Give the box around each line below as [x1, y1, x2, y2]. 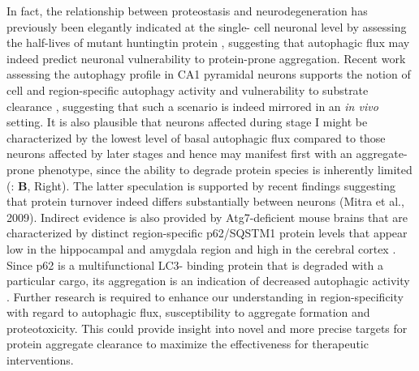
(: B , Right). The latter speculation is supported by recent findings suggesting [6, 177, 395, 194]
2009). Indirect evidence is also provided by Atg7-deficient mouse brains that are [6, 208, 408, 225]
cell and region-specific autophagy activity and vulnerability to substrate [6, 81, 369, 98]
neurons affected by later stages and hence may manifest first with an [6, 145, 352, 162]
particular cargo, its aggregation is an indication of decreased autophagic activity [6, 272, 410, 289]
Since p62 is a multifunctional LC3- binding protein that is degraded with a [6, 256, 384, 273]
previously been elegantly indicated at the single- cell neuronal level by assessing [6, 18, 407, 35]
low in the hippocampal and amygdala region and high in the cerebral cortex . [6, 240, 396, 257]
